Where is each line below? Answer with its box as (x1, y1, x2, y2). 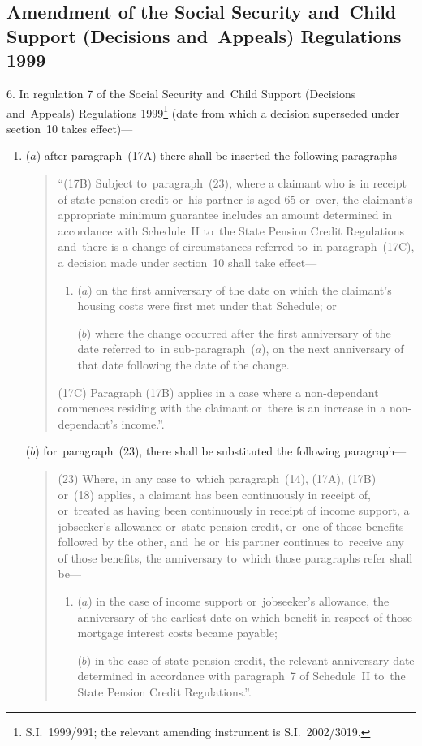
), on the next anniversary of (261, 340, 404, 357)
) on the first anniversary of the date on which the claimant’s (88, 281, 392, 298)
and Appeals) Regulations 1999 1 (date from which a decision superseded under (6, 101, 400, 121)
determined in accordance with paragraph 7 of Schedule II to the (77, 667, 406, 684)
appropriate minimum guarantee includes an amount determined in (58, 206, 392, 223)
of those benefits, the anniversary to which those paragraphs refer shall (58, 549, 413, 566)
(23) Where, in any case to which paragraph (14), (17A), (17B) (58, 469, 377, 486)
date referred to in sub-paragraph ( (77, 340, 256, 357)
